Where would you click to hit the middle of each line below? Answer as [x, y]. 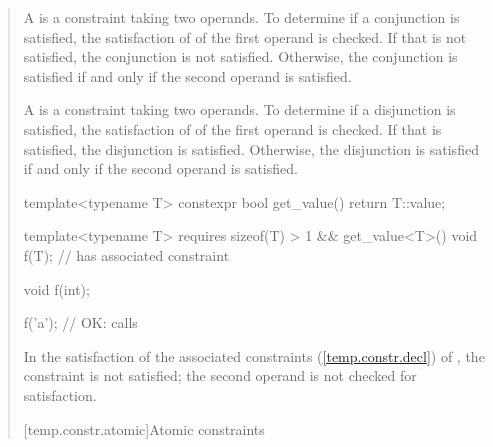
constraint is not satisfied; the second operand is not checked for [220, 375]
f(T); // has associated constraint [126, 254]
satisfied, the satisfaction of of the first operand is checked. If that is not [245, 36]
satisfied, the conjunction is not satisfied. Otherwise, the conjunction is [240, 56]
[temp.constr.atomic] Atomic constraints [144, 428]
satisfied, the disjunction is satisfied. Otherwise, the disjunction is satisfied [251, 148]
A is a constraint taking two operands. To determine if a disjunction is [239, 109]
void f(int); [56, 288]
